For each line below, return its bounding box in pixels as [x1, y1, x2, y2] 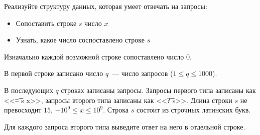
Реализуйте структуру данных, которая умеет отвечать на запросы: [4, 1, 207, 11]
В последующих [4, 84, 53, 95]
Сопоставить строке [16, 17, 77, 28]
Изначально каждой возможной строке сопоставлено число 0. [4, 51, 192, 61]
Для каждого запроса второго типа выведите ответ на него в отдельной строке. [4, 121, 245, 131]
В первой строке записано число [4, 68, 103, 78]
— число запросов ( [112, 68, 173, 78]
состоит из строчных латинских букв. [136, 104, 251, 115]
